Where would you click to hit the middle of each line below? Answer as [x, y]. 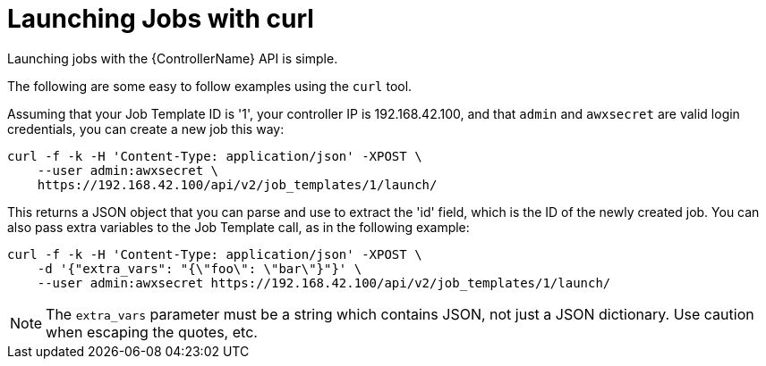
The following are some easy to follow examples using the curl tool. [210, 86]
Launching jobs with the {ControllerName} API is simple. [173, 58]
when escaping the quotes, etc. [152, 332]
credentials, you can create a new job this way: [146, 129]
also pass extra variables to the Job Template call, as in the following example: [238, 227]
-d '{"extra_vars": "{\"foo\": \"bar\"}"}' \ [200, 268]
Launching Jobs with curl [161, 19]
